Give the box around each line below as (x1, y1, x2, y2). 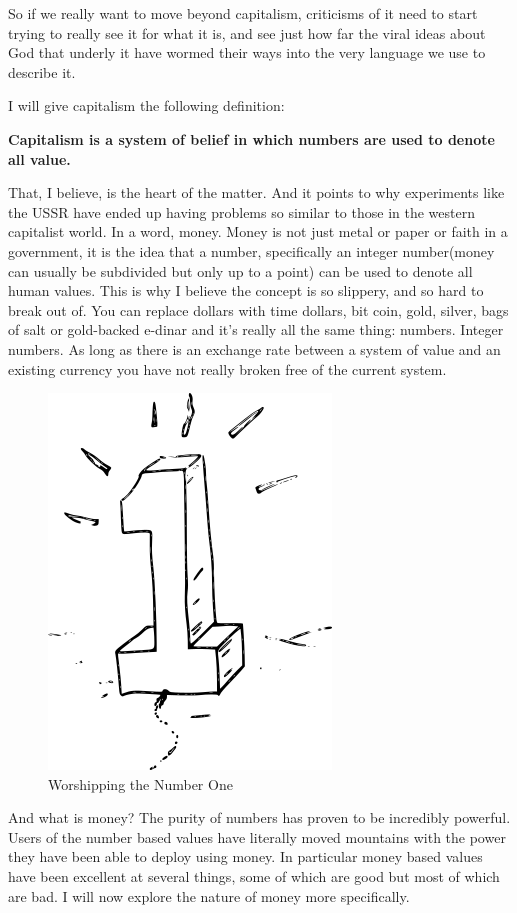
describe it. (8, 61, 76, 82)
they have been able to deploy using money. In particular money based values (8, 846, 483, 867)
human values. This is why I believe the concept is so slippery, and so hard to (8, 280, 484, 301)
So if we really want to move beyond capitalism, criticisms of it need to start (8, 3, 478, 23)
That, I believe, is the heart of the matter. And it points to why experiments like (8, 182, 505, 203)
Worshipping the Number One (48, 773, 233, 794)
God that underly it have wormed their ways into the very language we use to (8, 42, 486, 63)
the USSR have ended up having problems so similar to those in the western (8, 201, 475, 222)
